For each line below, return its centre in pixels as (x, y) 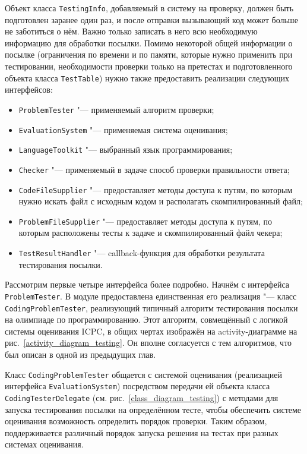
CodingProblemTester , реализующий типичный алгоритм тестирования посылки (151, 308)
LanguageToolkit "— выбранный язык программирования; (126, 149)
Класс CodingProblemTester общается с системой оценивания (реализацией (143, 374)
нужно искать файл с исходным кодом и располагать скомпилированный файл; (161, 201)
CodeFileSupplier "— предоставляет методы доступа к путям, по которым (156, 189)
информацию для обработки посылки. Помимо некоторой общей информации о (149, 42)
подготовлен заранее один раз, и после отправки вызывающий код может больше (151, 19)
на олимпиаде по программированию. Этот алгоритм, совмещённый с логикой (146, 319)
